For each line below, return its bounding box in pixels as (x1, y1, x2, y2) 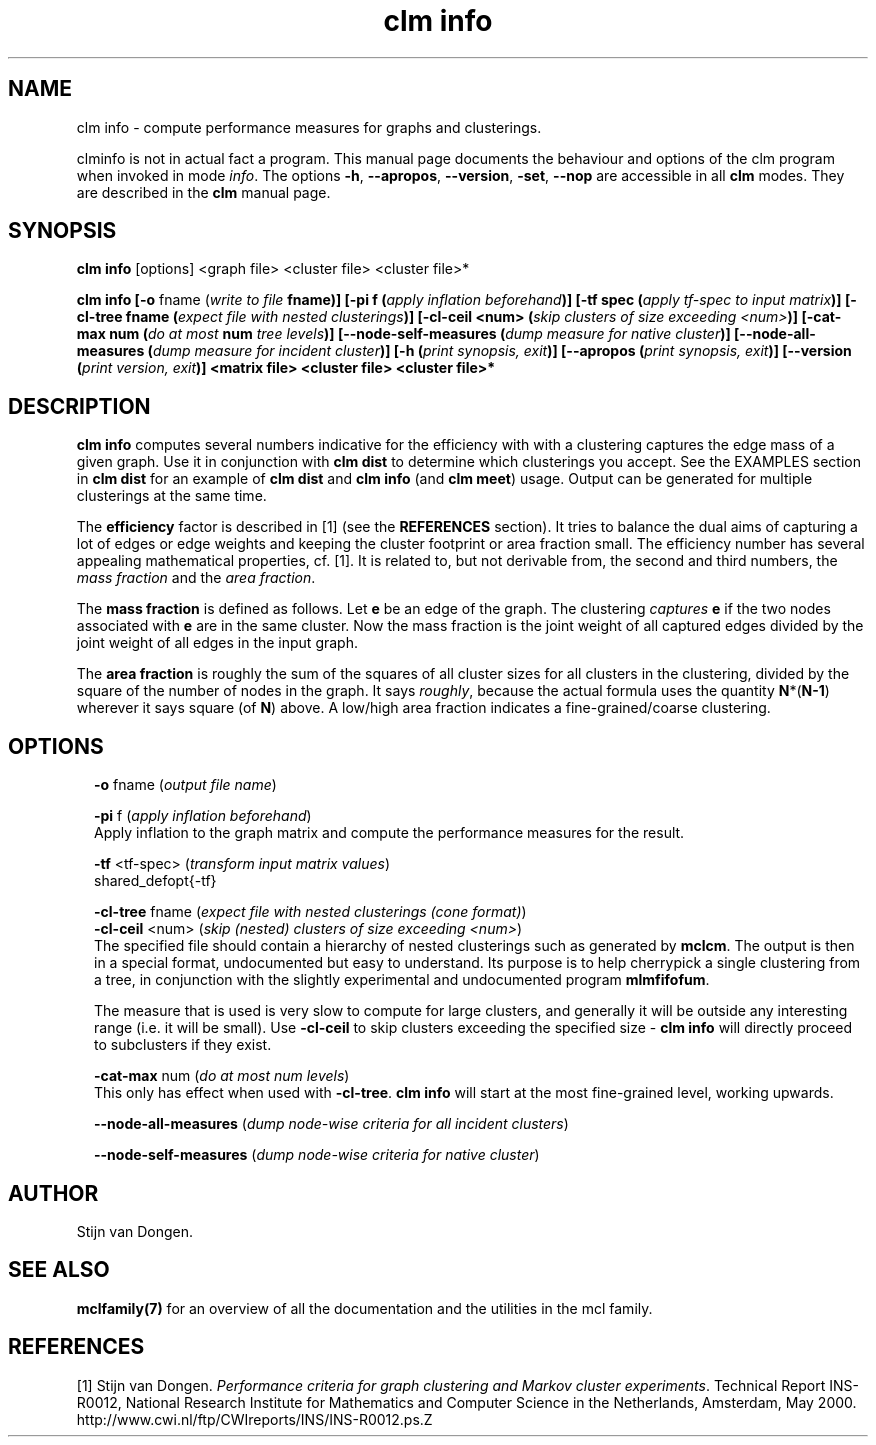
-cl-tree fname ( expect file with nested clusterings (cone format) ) (94, 903, 527, 921)
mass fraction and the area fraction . (76, 569, 316, 587)
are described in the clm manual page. (76, 183, 331, 201)
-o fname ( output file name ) (94, 776, 277, 794)
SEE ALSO (8, 1257, 110, 1283)
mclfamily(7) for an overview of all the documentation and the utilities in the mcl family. (76, 1299, 653, 1317)
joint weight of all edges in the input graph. (76, 634, 358, 652)
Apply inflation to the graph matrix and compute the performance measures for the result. (94, 824, 685, 842)
